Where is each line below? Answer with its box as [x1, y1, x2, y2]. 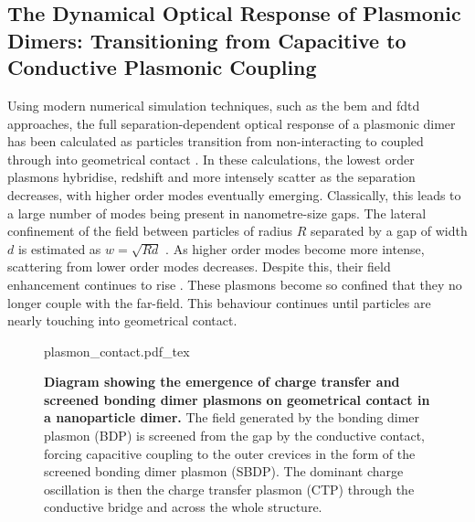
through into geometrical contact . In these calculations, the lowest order [7, 149, 415, 168]
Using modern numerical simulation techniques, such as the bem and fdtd [7, 95, 420, 114]
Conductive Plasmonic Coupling [7, 53, 317, 81]
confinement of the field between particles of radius [7, 221, 293, 240]
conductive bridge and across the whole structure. [44, 497, 322, 517]
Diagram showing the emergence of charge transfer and [44, 372, 400, 391]
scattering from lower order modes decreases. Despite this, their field [7, 257, 391, 276]
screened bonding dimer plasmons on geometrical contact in [44, 389, 430, 409]
